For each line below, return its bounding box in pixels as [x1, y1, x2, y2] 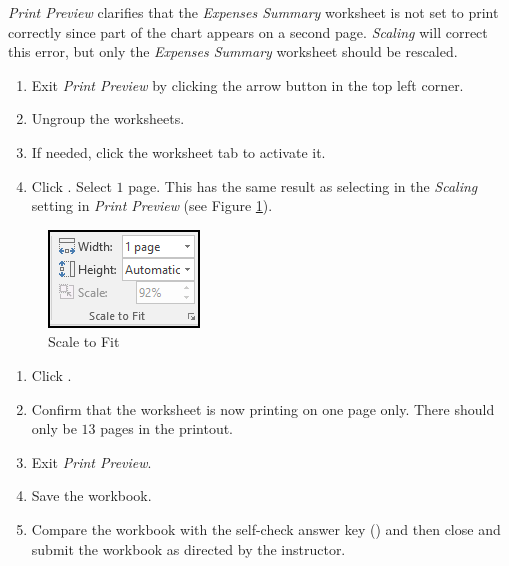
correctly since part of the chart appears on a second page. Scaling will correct [8, 21, 488, 42]
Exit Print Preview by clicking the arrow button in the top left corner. [31, 74, 464, 95]
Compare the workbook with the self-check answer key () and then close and [31, 518, 501, 539]
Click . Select [31, 175, 112, 196]
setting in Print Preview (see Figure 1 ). [31, 195, 273, 216]
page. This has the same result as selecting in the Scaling [128, 175, 478, 196]
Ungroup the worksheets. [31, 108, 185, 129]
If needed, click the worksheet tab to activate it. [31, 141, 326, 162]
